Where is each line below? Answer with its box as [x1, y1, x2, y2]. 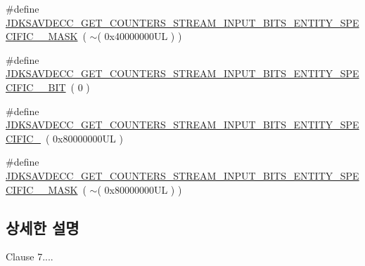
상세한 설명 [6, 216, 79, 238]
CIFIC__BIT [6, 79, 66, 94]
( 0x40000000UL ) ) [97, 29, 182, 44]
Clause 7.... [6, 249, 53, 264]
